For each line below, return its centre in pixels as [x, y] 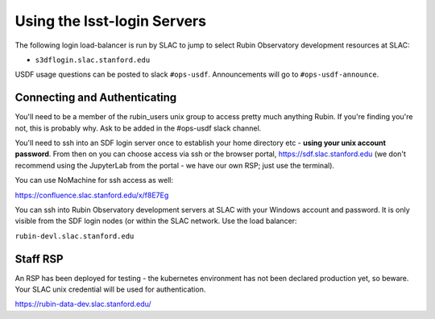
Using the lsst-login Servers [111, 21]
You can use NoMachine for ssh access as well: [94, 180]
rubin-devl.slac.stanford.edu [75, 236]
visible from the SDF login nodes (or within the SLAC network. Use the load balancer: [156, 221]
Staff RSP [39, 259]
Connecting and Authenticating [96, 98]
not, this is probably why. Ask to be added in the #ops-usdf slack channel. [138, 128]
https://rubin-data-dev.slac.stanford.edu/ [83, 304]
